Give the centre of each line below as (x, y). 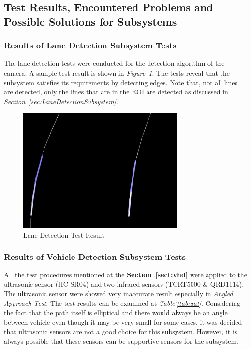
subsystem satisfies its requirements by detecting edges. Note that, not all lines (121, 82)
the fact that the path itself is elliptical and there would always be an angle (116, 312)
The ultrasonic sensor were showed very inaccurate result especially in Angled (118, 294)
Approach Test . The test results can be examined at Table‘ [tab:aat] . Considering (122, 303)
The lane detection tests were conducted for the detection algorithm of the (114, 63)
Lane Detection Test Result (64, 235)
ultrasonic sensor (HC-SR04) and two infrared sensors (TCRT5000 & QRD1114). (124, 284)
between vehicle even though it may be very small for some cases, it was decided (123, 322)
